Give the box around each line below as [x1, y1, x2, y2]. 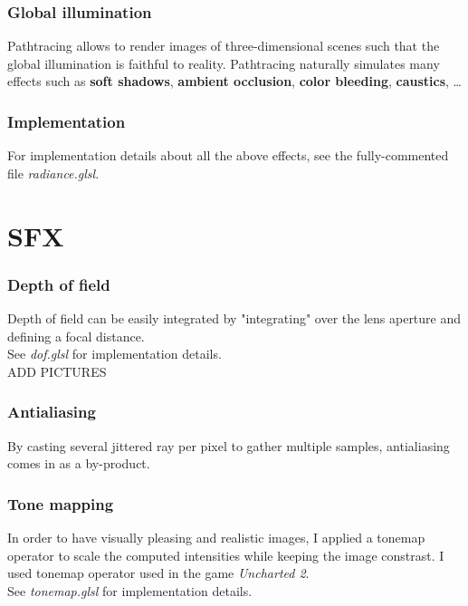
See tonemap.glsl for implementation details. [7, 581, 253, 600]
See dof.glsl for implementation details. [7, 344, 222, 363]
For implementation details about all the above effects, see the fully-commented [7, 146, 449, 165]
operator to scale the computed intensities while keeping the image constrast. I [7, 545, 444, 564]
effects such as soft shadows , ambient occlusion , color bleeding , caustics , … [7, 72, 462, 91]
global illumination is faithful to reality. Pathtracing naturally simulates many [7, 53, 440, 72]
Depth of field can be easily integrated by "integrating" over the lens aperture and [7, 309, 462, 327]
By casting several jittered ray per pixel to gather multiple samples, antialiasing [7, 436, 450, 455]
